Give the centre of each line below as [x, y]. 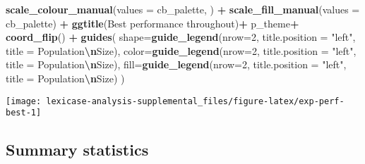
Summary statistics [77, 150]
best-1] [24, 113]
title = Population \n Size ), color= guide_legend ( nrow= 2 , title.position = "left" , [181, 50]
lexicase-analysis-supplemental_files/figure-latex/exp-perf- [195, 101]
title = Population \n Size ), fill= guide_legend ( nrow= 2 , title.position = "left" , [176, 64]
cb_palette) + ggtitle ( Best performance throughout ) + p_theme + [152, 23]
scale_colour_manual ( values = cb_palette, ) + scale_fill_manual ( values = [183, 9]
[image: [24, 101]
